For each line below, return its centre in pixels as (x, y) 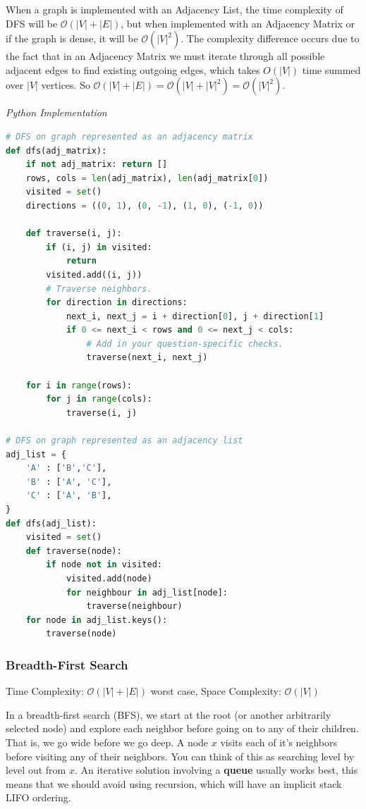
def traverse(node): (74, 551)
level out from (36, 770)
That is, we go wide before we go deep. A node (107, 742)
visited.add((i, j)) (94, 274)
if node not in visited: (104, 565)
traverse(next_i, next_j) (147, 358)
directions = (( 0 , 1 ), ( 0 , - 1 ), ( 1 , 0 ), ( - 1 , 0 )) (145, 205)
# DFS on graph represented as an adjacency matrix (129, 136)
